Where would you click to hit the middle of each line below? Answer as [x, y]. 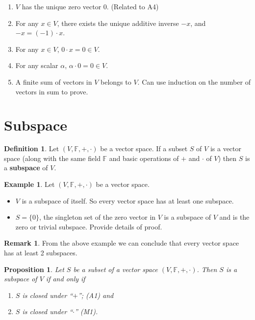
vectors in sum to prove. [52, 91]
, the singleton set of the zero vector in [98, 217]
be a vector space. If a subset [144, 149]
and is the [234, 217]
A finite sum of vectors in [54, 81]
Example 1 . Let [29, 184]
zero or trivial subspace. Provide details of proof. [89, 226]
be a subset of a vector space [115, 269]
